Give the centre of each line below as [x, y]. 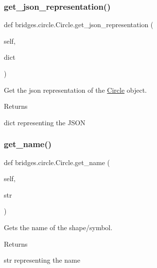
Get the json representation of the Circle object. [75, 90]
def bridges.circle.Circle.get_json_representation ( [79, 25]
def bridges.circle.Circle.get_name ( [57, 162]
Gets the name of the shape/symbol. [58, 227]
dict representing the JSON [45, 122]
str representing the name [42, 260]
